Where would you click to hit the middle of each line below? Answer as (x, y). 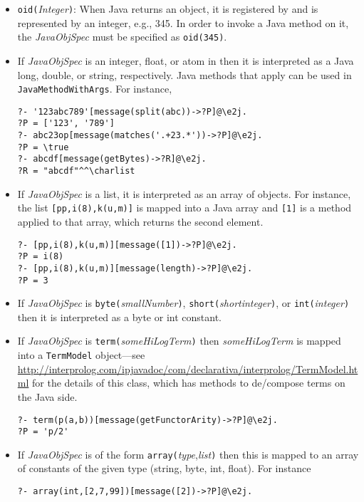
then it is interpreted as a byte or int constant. (119, 317)
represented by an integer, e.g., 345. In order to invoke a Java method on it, (183, 22)
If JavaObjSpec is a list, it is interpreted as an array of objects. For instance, (184, 193)
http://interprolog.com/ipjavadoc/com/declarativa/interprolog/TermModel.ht (188, 368)
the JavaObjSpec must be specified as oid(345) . (122, 37)
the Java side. (47, 396)
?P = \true (43, 147)
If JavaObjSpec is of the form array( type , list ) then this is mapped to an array (188, 454)
